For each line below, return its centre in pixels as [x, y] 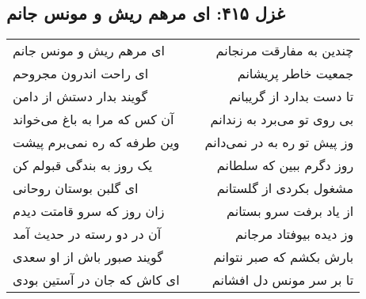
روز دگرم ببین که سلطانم [285, 165]
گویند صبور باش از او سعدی [88, 257]
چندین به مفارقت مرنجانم [285, 51]
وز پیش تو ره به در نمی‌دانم [279, 142]
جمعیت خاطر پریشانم [295, 74]
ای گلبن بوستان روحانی [76, 188]
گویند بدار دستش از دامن [80, 97]
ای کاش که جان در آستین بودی [96, 280]
